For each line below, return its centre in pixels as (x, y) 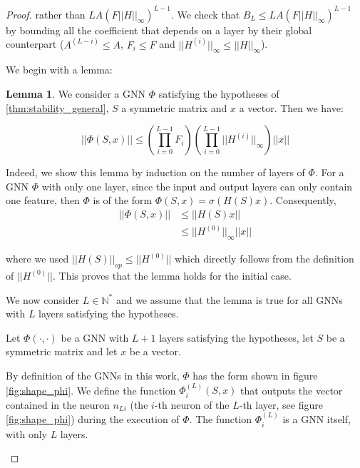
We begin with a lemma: (59, 70)
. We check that (206, 14)
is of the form (123, 200)
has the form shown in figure (255, 375)
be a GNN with (95, 337)
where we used (37, 259)
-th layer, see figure (281, 404)
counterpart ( (35, 44)
